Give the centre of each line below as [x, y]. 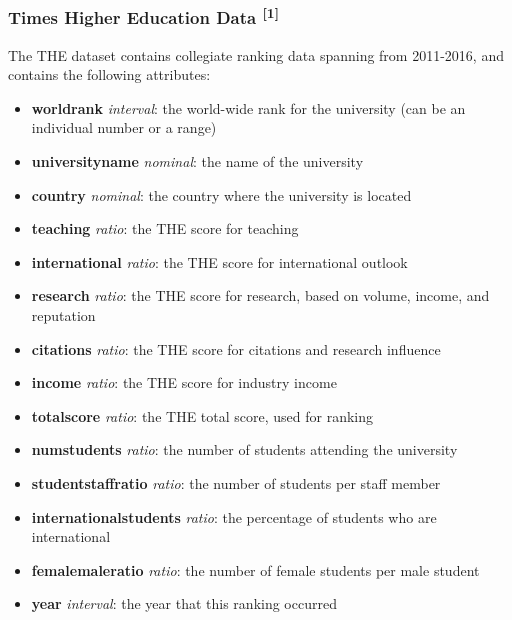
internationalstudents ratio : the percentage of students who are [234, 516]
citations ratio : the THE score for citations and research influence [236, 348]
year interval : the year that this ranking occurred [184, 603]
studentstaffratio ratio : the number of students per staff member [236, 482]
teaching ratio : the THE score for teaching [165, 228]
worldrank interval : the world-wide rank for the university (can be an [248, 107]
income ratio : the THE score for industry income [184, 382]
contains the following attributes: [109, 74]
